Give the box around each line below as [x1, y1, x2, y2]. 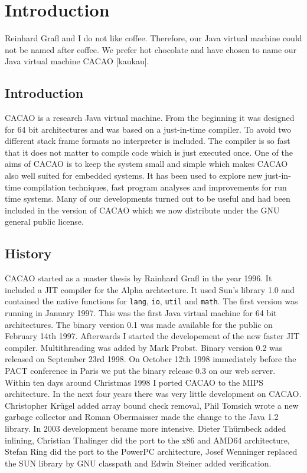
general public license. [5, 215, 84, 228]
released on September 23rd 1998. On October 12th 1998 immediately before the [5, 353, 296, 365]
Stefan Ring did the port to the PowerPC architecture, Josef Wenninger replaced [5, 445, 298, 458]
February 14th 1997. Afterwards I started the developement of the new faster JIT [5, 330, 300, 342]
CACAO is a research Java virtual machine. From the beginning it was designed [5, 111, 295, 124]
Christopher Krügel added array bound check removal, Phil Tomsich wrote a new [5, 399, 299, 411]
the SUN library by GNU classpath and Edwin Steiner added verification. [5, 456, 272, 469]
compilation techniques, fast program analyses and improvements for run [23, 180, 287, 193]
